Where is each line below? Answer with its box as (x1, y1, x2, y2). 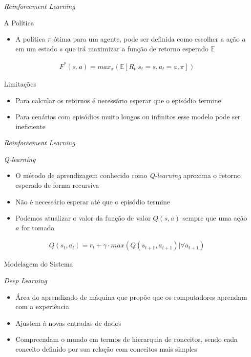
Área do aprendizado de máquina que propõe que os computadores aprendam (15, 291, 247, 302)
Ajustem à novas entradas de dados (15, 317, 121, 328)
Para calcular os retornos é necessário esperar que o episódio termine (15, 95, 221, 105)
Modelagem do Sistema (4, 259, 73, 269)
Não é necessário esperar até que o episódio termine (15, 196, 170, 206)
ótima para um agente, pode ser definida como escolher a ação (53, 34, 240, 44)
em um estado (15, 43, 58, 53)
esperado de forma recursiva (15, 180, 99, 190)
